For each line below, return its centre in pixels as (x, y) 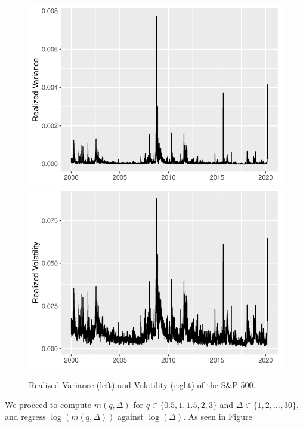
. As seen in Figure (218, 416)
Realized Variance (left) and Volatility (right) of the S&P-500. (142, 384)
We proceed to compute (48, 405)
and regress (25, 416)
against (131, 416)
